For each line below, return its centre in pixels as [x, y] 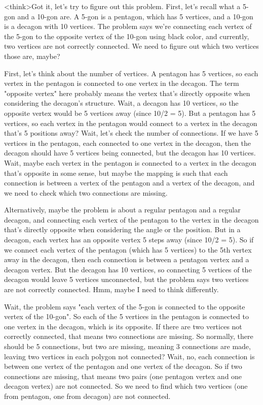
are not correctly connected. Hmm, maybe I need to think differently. [111, 289]
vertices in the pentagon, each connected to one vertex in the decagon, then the [128, 143]
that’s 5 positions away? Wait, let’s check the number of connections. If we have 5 [131, 133]
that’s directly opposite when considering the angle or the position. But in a [122, 229]
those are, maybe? [32, 56]
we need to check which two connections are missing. [86, 192]
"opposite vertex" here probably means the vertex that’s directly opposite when [127, 93]
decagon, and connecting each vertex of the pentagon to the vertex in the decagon [131, 219]
